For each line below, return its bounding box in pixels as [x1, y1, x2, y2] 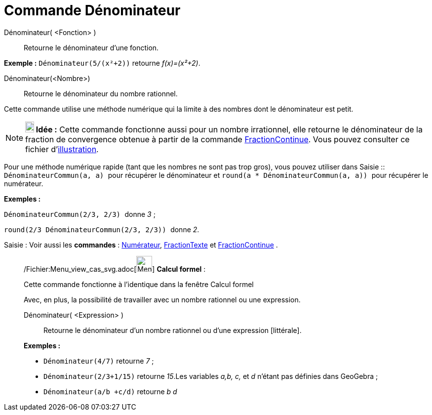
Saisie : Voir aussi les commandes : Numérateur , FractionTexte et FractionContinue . [4, 240, 278, 249]
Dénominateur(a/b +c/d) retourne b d [43, 387, 177, 396]
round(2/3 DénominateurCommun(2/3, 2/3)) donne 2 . [4, 225, 199, 234]
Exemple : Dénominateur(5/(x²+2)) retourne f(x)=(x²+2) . [4, 58, 200, 67]
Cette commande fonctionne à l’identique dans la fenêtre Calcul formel [24, 280, 254, 289]
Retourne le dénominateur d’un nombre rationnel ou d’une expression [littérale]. [43, 326, 302, 334]
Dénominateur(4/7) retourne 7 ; [43, 356, 154, 365]
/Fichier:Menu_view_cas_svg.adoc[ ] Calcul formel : [24, 264, 206, 273]
